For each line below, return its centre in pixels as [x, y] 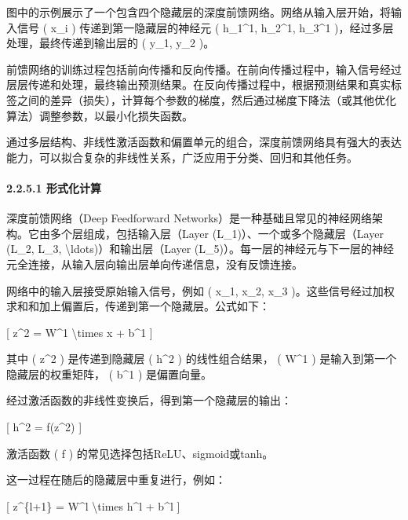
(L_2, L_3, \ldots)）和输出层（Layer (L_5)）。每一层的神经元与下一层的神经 [200, 249]
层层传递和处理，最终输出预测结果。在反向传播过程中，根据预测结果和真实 [199, 84]
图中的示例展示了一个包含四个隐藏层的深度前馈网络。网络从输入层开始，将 [199, 12]
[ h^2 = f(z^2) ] [44, 427]
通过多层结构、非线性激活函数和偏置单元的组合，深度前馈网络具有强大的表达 [204, 142]
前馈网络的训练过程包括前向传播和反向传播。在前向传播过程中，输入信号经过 [204, 69]
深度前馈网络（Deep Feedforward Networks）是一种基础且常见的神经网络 [189, 218]
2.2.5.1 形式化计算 [54, 187]
